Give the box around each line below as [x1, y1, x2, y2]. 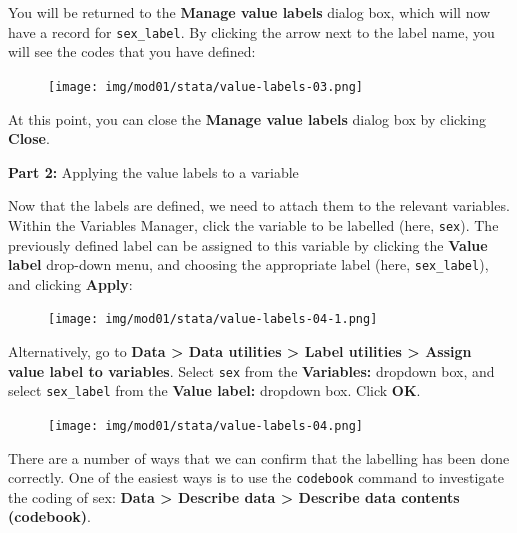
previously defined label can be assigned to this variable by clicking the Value [8, 234, 488, 255]
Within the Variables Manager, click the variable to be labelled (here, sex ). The [8, 214, 499, 235]
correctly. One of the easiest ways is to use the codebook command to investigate [8, 467, 505, 488]
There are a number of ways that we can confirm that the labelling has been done [8, 447, 510, 468]
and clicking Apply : [8, 273, 133, 294]
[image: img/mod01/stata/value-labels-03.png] [48, 79, 363, 94]
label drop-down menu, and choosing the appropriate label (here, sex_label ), [8, 254, 489, 275]
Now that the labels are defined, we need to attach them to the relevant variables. [8, 195, 510, 216]
